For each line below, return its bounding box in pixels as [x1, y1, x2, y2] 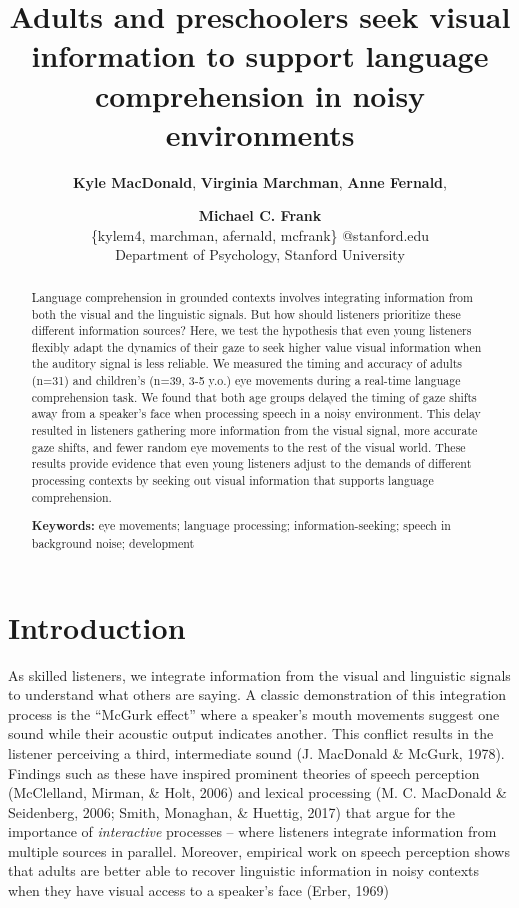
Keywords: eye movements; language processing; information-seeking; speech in [31, 517, 451, 535]
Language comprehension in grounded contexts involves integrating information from [31, 288, 473, 305]
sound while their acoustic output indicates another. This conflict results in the [8, 723, 494, 744]
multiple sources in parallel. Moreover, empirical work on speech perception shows [8, 840, 510, 861]
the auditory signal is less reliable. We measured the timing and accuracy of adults [31, 355, 463, 372]
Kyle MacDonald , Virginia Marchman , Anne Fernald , [73, 171, 447, 192]
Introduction [8, 606, 186, 647]
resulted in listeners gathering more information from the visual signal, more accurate [31, 422, 478, 439]
